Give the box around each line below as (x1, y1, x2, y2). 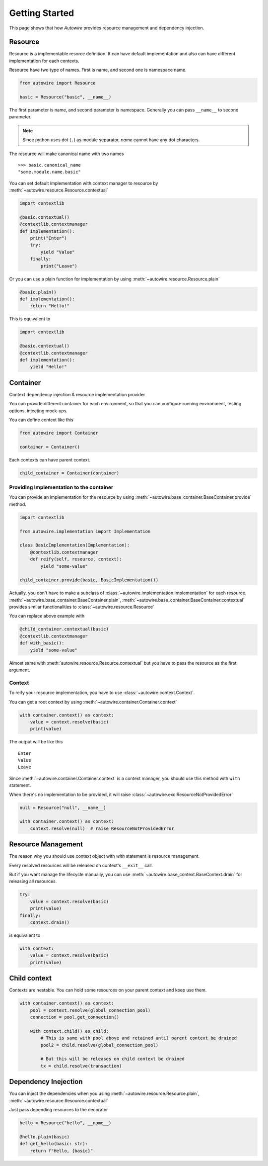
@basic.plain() (19, 289, 57, 295)
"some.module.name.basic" (18, 169, 81, 175)
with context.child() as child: (30, 1028, 109, 1034)
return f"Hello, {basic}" (30, 1148, 93, 1154)
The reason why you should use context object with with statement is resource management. (9, 853, 200, 859)
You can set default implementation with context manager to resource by (9, 180, 158, 186)
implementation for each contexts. (9, 58, 79, 64)
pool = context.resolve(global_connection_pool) (30, 1007, 151, 1013)
